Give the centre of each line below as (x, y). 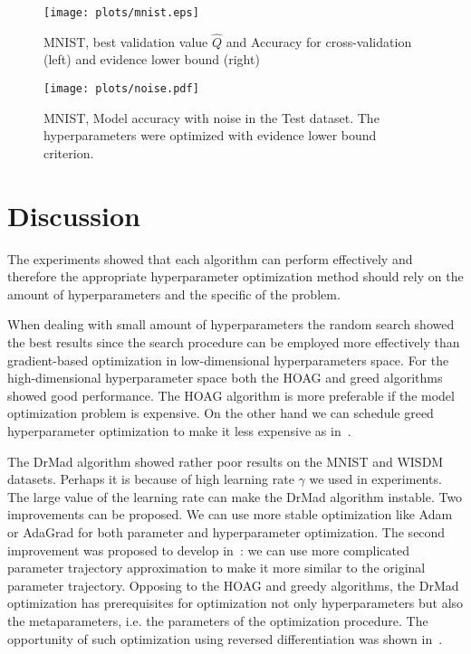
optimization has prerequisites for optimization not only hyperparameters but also (235, 603)
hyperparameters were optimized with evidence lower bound (210, 135)
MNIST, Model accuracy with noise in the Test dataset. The (211, 117)
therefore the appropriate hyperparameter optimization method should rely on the (235, 276)
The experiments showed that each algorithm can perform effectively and (210, 258)
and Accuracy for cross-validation (319, 41)
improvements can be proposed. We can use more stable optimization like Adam (230, 514)
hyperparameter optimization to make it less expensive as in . (179, 430)
